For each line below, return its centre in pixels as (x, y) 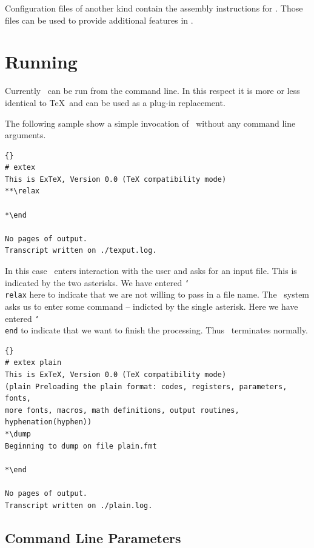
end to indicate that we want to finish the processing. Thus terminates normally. (156, 330)
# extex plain (33, 363)
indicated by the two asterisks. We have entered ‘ (97, 282)
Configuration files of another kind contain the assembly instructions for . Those (154, 8)
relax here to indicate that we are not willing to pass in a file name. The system (157, 294)
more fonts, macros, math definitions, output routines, (122, 410)
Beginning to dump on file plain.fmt (81, 446)
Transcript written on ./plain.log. (79, 505)
